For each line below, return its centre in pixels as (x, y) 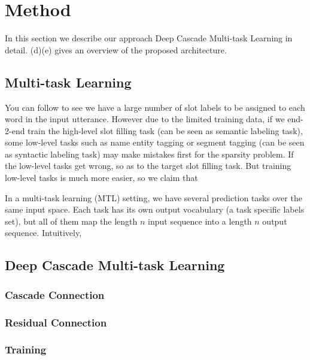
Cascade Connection (55, 294)
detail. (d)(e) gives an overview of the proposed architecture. (116, 49)
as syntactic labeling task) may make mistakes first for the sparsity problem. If (149, 154)
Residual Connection (56, 322)
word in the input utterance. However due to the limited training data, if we (145, 119)
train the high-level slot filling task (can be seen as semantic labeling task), (165, 130)
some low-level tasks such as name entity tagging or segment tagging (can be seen (155, 142)
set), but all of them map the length (71, 221)
